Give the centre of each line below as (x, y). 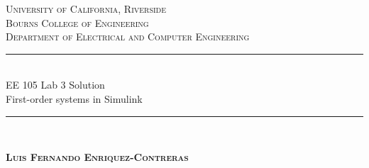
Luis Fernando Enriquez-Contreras (97, 157)
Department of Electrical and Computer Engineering (128, 37)
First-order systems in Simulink (74, 98)
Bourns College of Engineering (77, 22)
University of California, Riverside (86, 9)
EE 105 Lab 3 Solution (55, 85)
